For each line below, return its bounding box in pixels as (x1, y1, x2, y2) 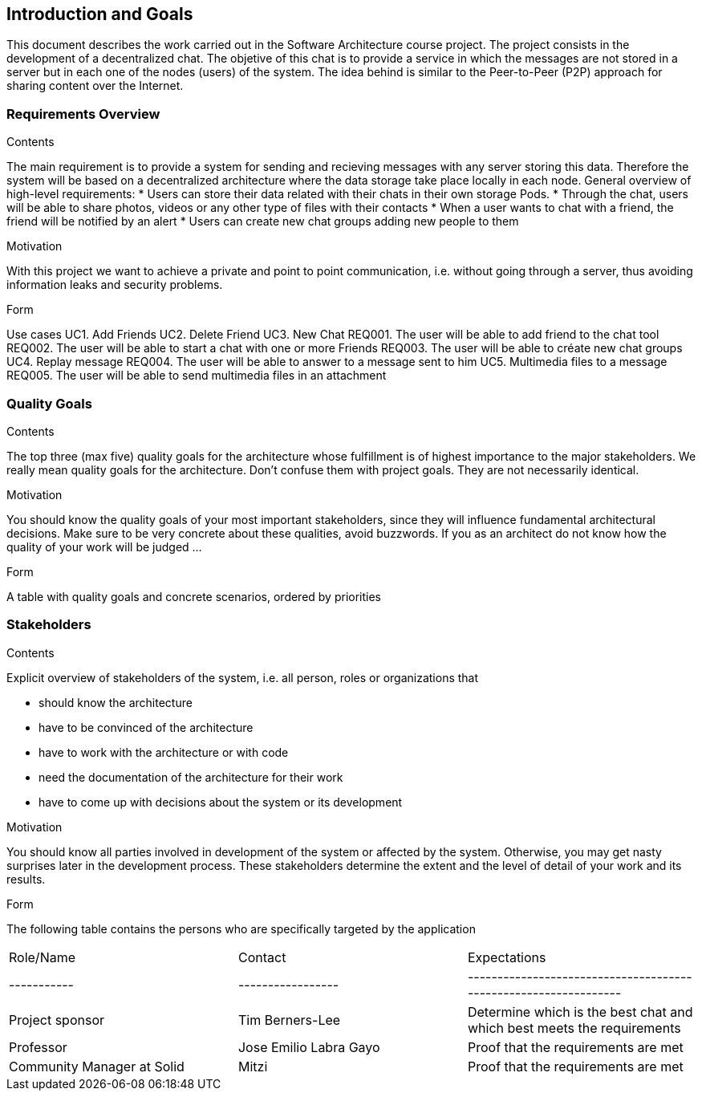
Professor (9, 1038, 67, 1055)
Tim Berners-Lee (237, 1011, 341, 1028)
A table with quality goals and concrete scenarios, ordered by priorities (6, 589, 382, 603)
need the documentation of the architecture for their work (39, 770, 343, 784)
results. (6, 872, 46, 886)
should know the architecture (39, 695, 193, 709)
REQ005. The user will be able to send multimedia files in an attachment (6, 368, 387, 383)
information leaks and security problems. (6, 278, 223, 292)
